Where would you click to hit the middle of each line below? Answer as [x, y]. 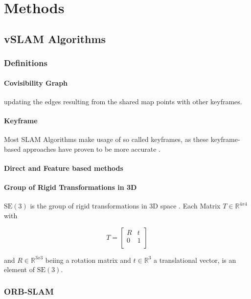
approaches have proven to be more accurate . [91, 149]
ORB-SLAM [29, 291]
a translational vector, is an [195, 260]
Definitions [26, 63]
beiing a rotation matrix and [88, 260]
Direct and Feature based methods [64, 168]
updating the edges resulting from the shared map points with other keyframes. [123, 101]
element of [19, 269]
